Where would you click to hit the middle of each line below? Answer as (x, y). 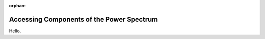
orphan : (17, 6)
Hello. (15, 31)
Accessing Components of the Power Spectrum (83, 19)
